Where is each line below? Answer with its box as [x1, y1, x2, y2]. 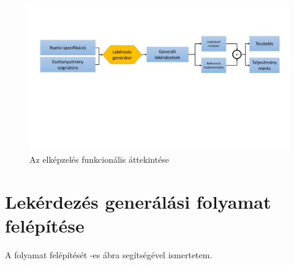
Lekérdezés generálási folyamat [5, 188, 271, 214]
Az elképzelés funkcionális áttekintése [29, 153, 170, 166]
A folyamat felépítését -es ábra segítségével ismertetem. [5, 248, 213, 261]
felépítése [5, 213, 85, 238]
